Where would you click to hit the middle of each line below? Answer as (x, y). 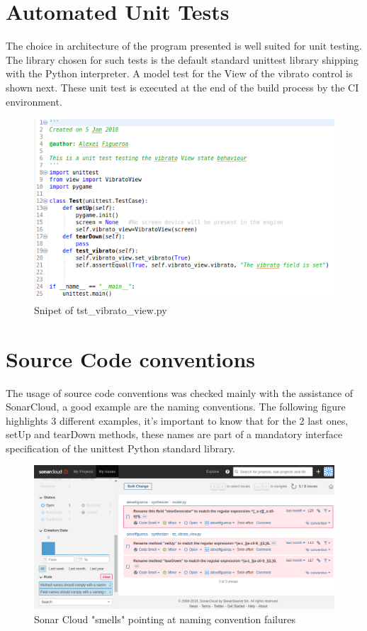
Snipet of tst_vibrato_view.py (101, 309)
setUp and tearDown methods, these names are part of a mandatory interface (174, 434)
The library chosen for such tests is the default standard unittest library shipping (182, 59)
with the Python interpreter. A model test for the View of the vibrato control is (179, 73)
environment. (34, 101)
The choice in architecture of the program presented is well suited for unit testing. (184, 46)
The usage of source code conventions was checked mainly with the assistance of (180, 392)
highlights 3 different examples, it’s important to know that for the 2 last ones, (177, 420)
